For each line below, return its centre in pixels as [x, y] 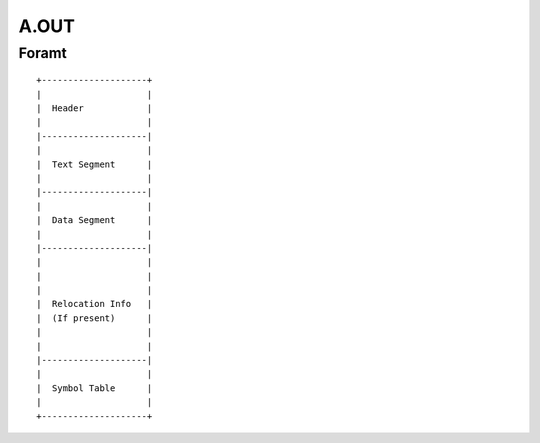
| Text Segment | [94, 164]
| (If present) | [94, 318]
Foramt [42, 53]
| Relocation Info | [94, 304]
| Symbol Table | [94, 388]
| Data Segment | [94, 220]
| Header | [94, 108]
